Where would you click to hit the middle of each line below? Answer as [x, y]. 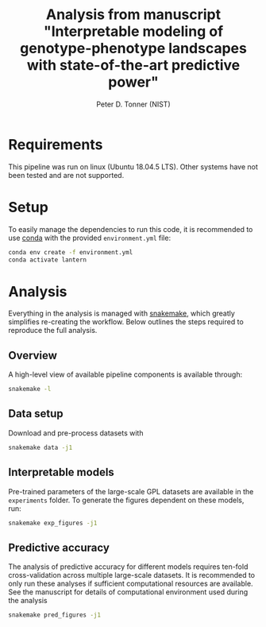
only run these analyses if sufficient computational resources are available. [131, 584]
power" [133, 82]
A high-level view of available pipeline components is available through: [125, 374]
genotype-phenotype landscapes [133, 48]
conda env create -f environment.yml [71, 252]
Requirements [56, 144]
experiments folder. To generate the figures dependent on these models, [126, 500]
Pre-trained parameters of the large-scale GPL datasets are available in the [131, 491]
